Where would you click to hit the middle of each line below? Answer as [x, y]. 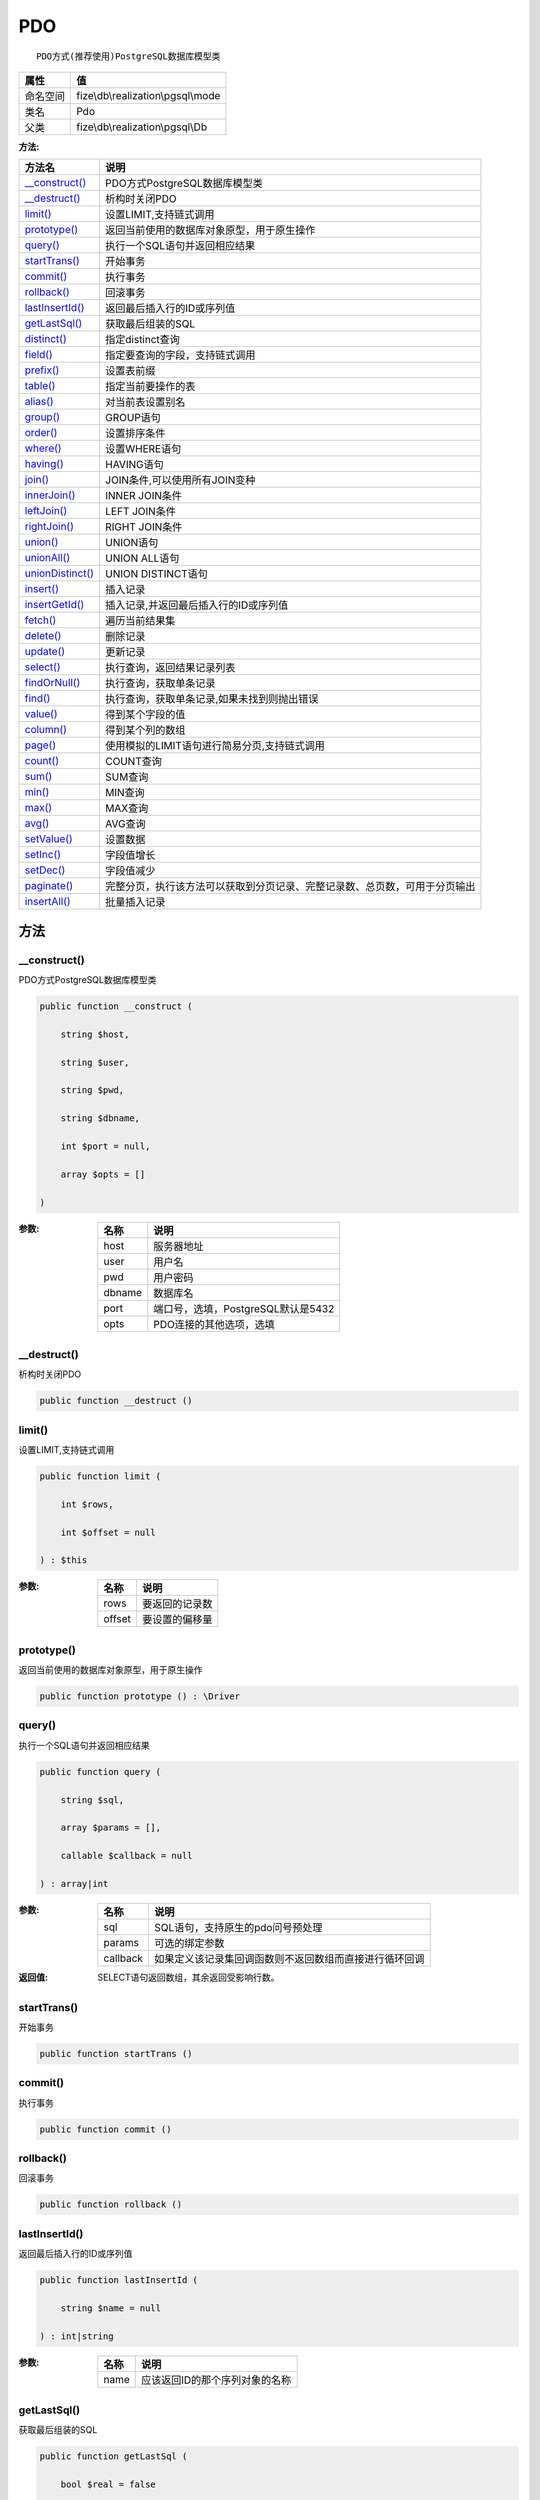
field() [39, 355]
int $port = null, [105, 1146]
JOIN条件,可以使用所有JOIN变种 [180, 480]
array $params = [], [111, 1828]
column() [45, 730]
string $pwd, [92, 1090]
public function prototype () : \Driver [139, 1696]
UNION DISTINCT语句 [157, 574]
